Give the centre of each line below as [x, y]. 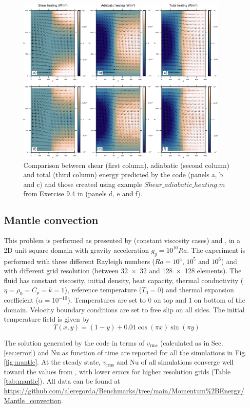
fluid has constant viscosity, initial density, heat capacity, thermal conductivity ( [124, 280]
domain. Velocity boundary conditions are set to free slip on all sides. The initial [124, 309]
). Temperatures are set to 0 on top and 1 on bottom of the [156, 300]
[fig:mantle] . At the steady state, [52, 362]
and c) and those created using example [83, 184]
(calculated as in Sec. [192, 342]
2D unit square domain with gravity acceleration [77, 250]
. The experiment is [216, 250]
